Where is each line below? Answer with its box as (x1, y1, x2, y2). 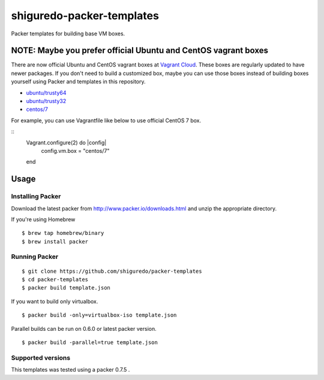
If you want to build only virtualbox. (11, 297, 98, 305)
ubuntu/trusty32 (26, 98, 67, 105)
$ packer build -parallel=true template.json (22, 339, 158, 346)
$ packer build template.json (22, 285, 111, 291)
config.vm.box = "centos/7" (41, 147, 110, 154)
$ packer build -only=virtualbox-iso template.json (22, 312, 177, 319)
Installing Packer (11, 192, 61, 201)
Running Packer (11, 252, 59, 261)
